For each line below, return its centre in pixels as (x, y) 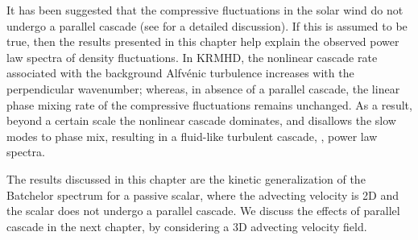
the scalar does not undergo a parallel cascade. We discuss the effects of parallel (203, 211)
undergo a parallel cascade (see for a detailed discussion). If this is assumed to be (207, 25)
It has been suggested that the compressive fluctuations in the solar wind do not (205, 10)
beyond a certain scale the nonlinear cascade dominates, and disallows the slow (201, 120)
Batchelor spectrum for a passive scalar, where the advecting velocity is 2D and (203, 194)
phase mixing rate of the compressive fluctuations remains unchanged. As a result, (209, 104)
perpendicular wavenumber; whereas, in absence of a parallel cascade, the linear (203, 88)
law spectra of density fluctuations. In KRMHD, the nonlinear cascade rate (192, 57)
